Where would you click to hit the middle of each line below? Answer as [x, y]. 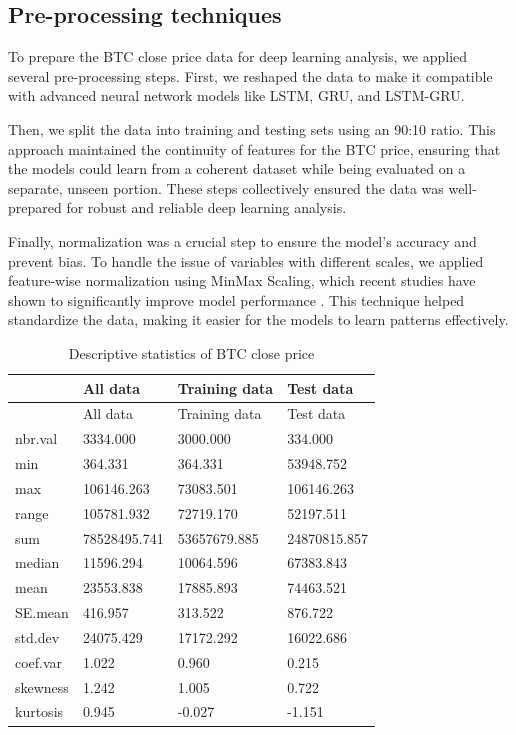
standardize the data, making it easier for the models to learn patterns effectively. [258, 319]
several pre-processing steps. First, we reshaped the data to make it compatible [250, 75]
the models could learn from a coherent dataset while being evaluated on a [237, 168]
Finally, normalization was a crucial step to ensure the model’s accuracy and [242, 240]
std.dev [37, 636]
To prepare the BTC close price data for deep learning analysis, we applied [238, 56]
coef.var [39, 661]
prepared [35, 207]
